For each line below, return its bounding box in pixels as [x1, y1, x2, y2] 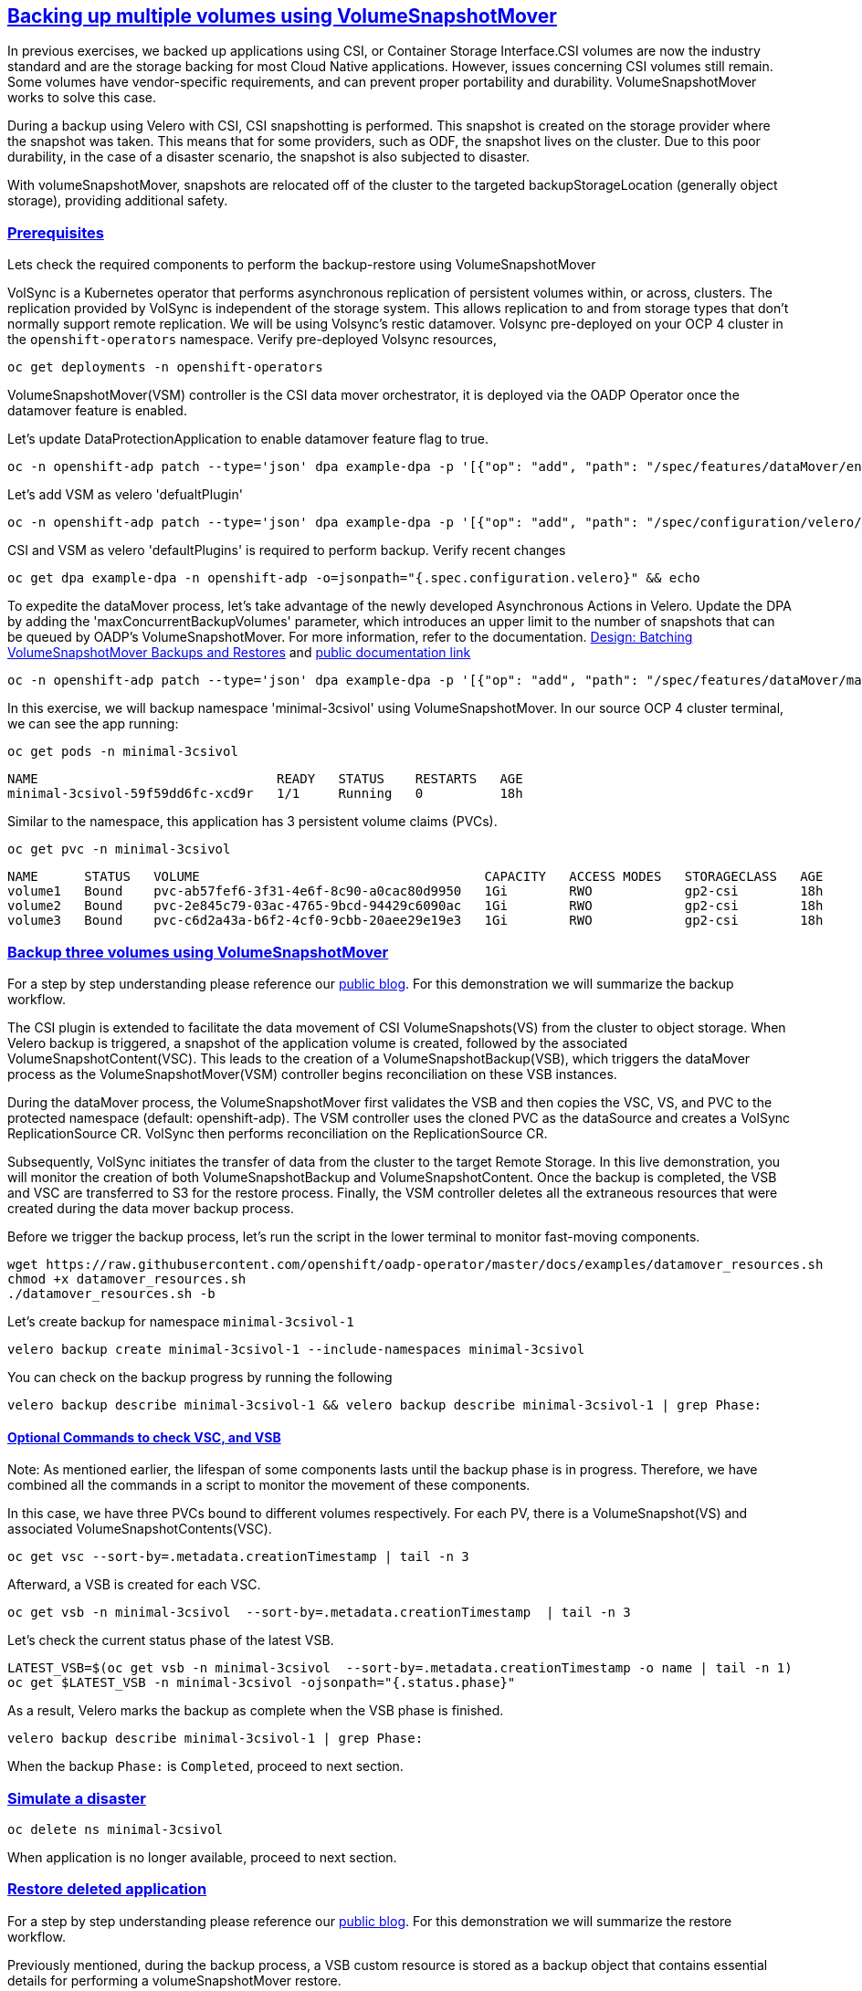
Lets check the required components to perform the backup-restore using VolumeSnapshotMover [7, 257, 596, 273]
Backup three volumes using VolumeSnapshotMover [7, 942, 389, 961]
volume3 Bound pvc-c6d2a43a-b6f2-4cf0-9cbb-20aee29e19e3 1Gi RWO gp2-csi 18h [7, 913, 824, 928]
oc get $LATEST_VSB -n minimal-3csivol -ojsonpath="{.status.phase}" [7, 1675, 516, 1691]
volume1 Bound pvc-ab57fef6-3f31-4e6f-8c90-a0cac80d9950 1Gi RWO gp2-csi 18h [7, 884, 824, 899]
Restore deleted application [7, 1880, 207, 1899]
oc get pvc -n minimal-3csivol [7, 842, 231, 857]
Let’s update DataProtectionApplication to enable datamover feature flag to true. [7, 431, 489, 447]
